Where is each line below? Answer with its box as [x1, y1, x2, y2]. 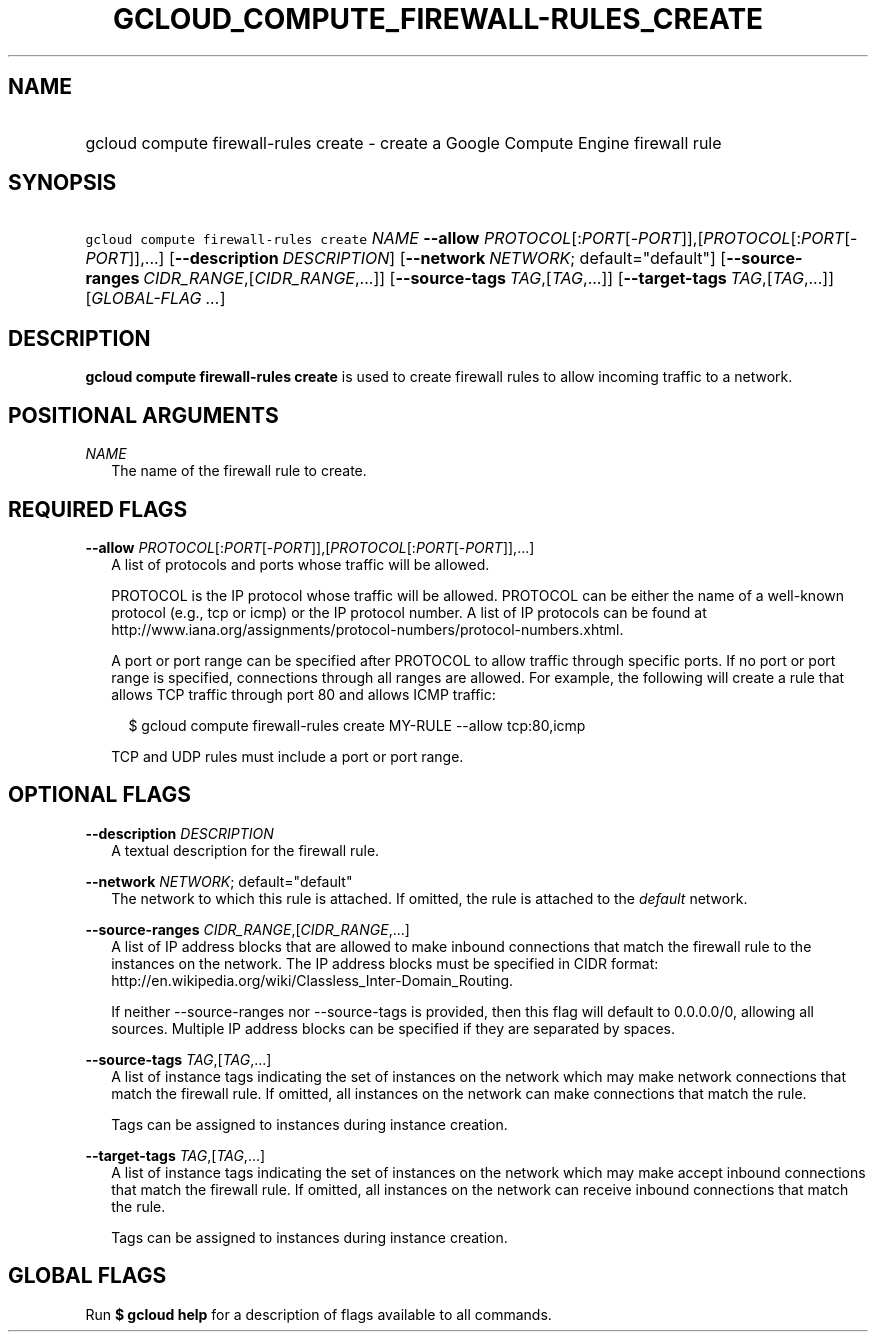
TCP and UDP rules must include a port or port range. [111, 747, 464, 765]
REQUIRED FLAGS [8, 496, 188, 522]
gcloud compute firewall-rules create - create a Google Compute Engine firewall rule [85, 132, 722, 153]
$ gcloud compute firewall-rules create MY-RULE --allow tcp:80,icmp [128, 716, 586, 734]
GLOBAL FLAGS [8, 1263, 167, 1289]
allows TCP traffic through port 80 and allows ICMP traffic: [111, 685, 496, 703]
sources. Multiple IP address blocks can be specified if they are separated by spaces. [111, 1019, 676, 1037]
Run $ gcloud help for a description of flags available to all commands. [85, 1305, 552, 1323]
